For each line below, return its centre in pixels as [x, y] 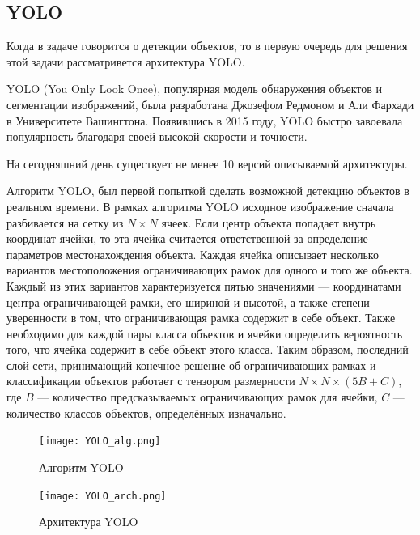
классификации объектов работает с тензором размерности [151, 381]
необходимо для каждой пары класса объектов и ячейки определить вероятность [205, 333]
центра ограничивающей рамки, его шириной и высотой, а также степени [188, 301]
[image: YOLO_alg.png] [100, 442]
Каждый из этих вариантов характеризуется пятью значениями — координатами [204, 285]
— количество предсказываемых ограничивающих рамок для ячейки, [208, 397]
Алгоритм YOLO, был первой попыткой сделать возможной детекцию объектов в [208, 191]
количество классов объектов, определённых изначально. [146, 412]
